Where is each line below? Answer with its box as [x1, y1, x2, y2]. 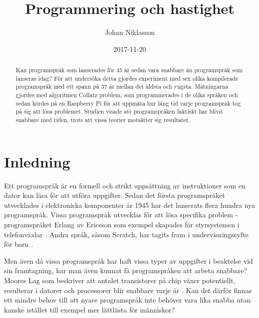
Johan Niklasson [105, 27, 155, 37]
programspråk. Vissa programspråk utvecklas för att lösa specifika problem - [4, 209, 238, 220]
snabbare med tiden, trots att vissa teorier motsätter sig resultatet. [15, 116, 190, 124]
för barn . [4, 239, 33, 249]
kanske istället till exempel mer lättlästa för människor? [4, 304, 175, 315]
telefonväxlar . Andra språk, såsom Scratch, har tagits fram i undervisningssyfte [4, 229, 249, 239]
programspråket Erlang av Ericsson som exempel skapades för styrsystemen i [4, 219, 240, 230]
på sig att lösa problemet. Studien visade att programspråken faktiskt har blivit [15, 107, 223, 116]
